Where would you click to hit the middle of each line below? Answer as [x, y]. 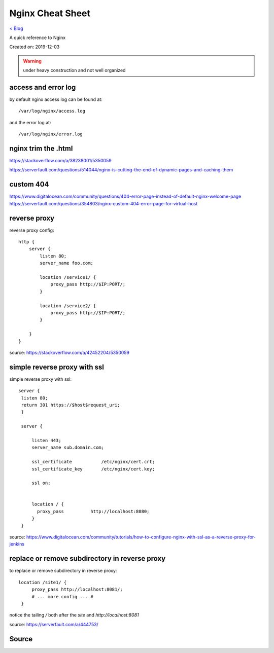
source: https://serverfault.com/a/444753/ [54, 624]
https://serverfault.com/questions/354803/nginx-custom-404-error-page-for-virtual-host [104, 203]
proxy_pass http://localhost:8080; [93, 511]
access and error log [43, 87]
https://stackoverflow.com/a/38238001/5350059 [60, 161]
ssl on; [41, 483]
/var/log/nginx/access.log [52, 111]
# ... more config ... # [63, 596]
